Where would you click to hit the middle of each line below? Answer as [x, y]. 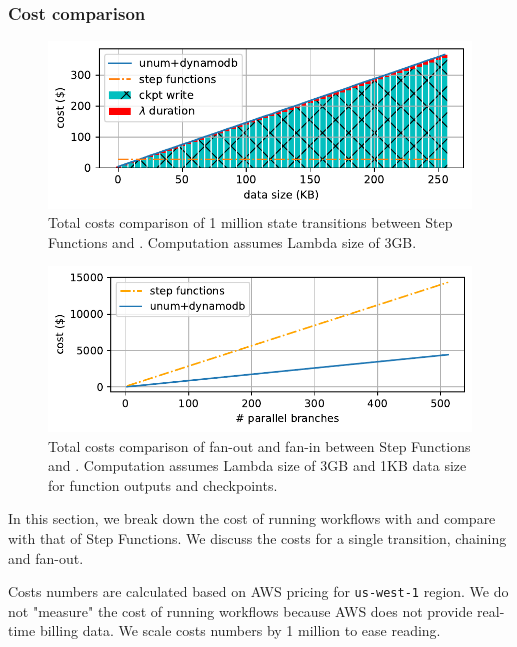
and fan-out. [46, 557]
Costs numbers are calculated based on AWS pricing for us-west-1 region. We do [258, 591]
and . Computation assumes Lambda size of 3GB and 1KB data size [257, 465]
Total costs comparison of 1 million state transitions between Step [250, 222]
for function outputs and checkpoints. [163, 484]
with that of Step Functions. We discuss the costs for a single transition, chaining [257, 537]
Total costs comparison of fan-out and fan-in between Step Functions [259, 445]
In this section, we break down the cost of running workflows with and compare [252, 518]
